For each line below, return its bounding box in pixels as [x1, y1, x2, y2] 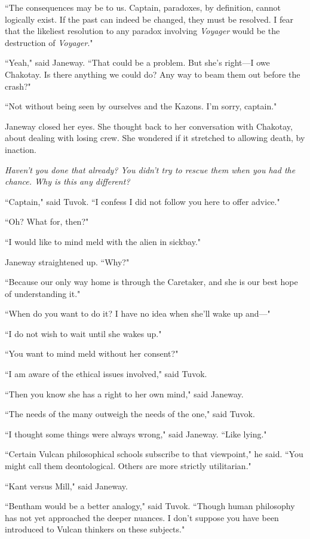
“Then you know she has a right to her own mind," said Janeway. [5, 387, 244, 400]
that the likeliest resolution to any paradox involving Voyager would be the [5, 24, 280, 37]
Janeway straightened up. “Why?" [5, 255, 130, 268]
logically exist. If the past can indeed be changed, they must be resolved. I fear [5, 13, 293, 25]
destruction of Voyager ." [5, 36, 93, 48]
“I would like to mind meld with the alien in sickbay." [5, 235, 201, 247]
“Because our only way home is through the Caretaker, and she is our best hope [5, 275, 298, 288]
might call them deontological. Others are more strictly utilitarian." [5, 460, 251, 472]
